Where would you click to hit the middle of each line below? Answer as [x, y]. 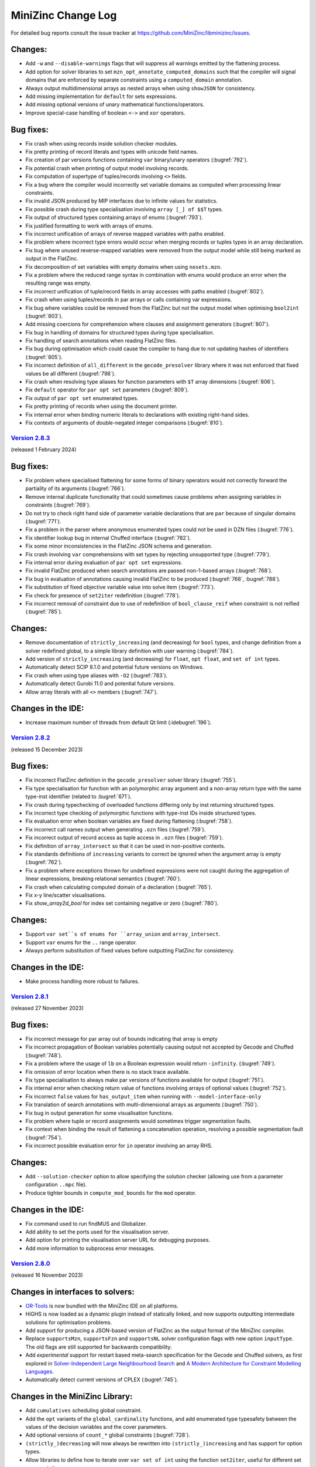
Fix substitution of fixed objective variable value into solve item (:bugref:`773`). [120, 587]
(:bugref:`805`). [44, 357]
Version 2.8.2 [30, 738]
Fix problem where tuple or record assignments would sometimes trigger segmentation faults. [138, 1121]
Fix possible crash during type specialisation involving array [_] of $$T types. [124, 209]
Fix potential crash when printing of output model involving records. [107, 168]
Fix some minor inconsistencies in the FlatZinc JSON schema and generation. [119, 546]
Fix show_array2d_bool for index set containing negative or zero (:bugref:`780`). [122, 903]
